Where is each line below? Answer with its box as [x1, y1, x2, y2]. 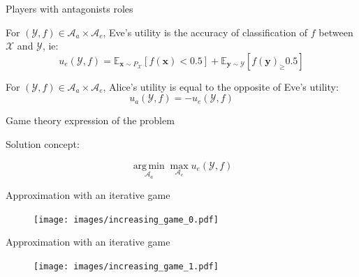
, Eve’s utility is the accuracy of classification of [103, 24, 308, 39]
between [318, 24, 353, 39]
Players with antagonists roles [6, 1, 133, 15]
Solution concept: [6, 136, 80, 151]
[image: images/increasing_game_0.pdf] [34, 214, 219, 225]
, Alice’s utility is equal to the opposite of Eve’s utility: [103, 79, 339, 93]
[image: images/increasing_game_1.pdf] [34, 262, 219, 272]
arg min [133, 160, 165, 171]
